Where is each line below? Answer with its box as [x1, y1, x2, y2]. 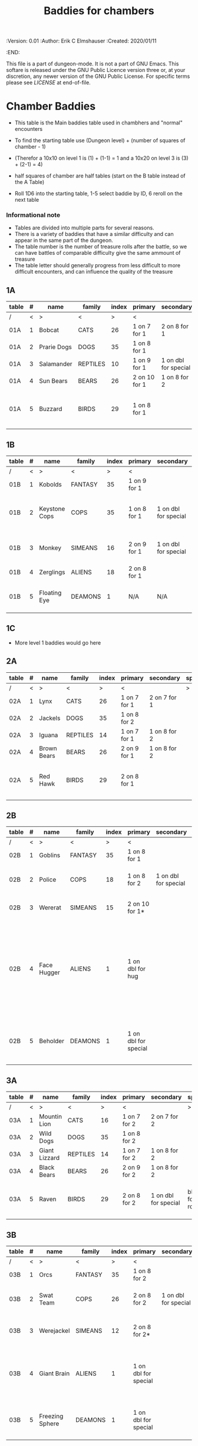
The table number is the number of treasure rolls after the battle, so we [14, 243, 187, 250]
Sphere [39, 1419, 60, 1428]
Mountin [39, 1113, 62, 1121]
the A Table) [14, 179, 45, 186]
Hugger [39, 968, 60, 977]
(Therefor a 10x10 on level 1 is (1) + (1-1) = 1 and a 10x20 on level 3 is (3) [14, 155, 189, 162]
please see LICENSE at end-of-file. [6, 79, 91, 86]
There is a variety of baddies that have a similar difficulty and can [14, 231, 174, 238]
